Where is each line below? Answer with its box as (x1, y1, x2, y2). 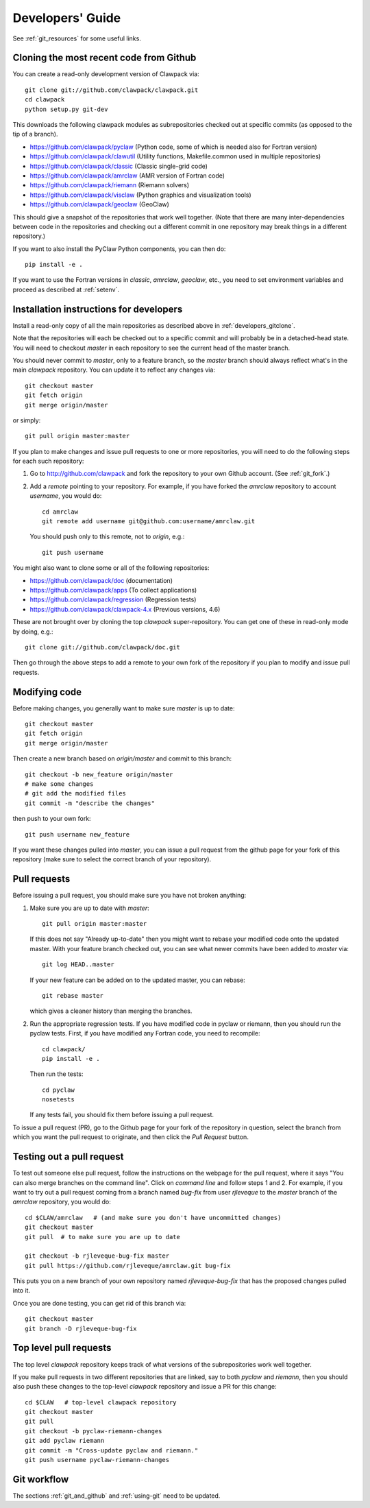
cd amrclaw (42, 507, 79, 516)
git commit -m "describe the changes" (25, 799, 156, 807)
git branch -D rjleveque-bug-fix (25, 1324, 137, 1332)
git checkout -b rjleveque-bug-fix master (25, 1252, 170, 1260)
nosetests (42, 1096, 75, 1103)
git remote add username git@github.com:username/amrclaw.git (42, 518, 256, 525)
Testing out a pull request (12, 1151, 124, 1162)
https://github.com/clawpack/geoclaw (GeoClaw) (29, 200, 169, 208)
